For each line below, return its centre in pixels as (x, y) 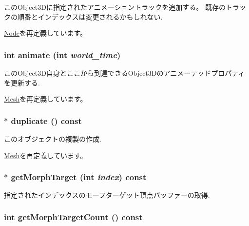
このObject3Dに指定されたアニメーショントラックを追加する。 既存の (115, 7)
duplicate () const (46, 120)
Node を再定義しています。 (46, 33)
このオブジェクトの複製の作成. (53, 139)
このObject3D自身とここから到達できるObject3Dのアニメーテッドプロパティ (124, 73)
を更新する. (22, 82)
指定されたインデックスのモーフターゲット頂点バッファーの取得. (107, 195)
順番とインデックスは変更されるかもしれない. (90, 16)
